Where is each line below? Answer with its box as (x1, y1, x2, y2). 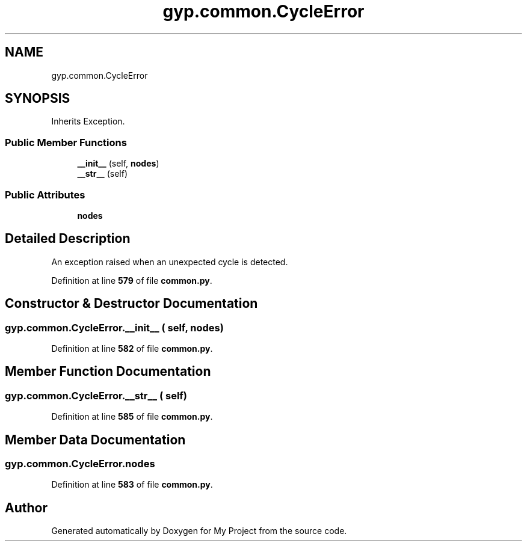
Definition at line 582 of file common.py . (51, 343, 213, 354)
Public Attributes (5, 188, 85, 201)
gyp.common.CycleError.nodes (5, 458, 155, 470)
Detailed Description (5, 231, 131, 247)
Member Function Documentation (5, 364, 211, 379)
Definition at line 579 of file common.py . (51, 275, 212, 286)
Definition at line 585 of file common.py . (51, 411, 213, 422)
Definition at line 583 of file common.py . (51, 479, 213, 490)
